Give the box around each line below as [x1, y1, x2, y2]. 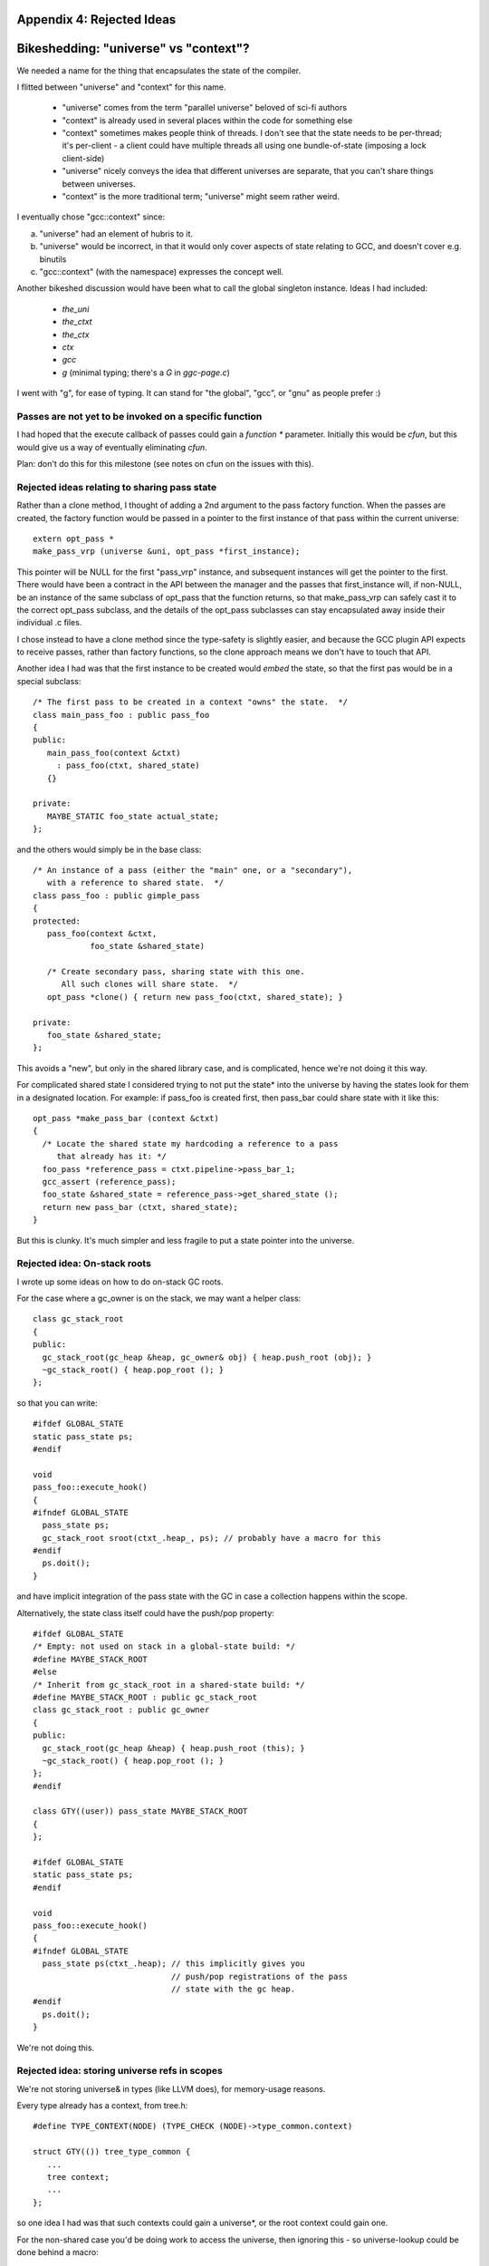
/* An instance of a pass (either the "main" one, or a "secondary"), [33, 865, 353, 875]
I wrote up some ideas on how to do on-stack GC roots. [16, 1276, 224, 1287]
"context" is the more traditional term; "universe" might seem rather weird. [62, 191, 340, 202]
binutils [39, 254, 67, 265]
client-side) [62, 152, 105, 163]
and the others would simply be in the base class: [16, 844, 202, 855]
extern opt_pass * [33, 533, 115, 544]
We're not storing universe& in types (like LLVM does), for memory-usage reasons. [16, 2083, 326, 2094]
